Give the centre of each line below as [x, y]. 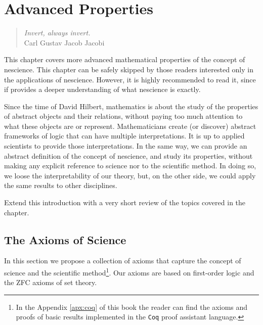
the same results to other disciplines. [61, 185]
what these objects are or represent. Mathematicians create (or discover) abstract [130, 126]
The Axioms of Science [65, 239]
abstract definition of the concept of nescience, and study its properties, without [128, 155]
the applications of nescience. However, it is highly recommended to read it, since [130, 79]
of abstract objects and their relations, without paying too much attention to [123, 116]
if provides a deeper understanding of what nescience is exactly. [102, 89]
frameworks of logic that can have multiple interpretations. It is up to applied [124, 136]
